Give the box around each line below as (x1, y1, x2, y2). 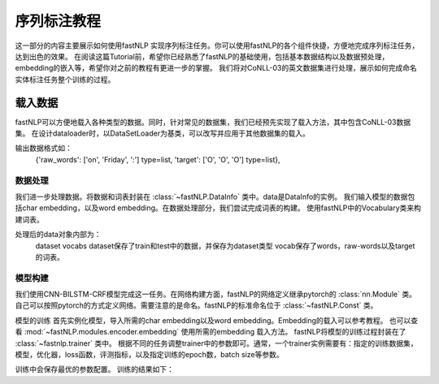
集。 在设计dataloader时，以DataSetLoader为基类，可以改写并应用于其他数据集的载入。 (15, 128, 311, 138)
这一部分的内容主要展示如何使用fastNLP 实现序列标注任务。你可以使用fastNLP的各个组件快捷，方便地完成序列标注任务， (15, 41, 419, 50)
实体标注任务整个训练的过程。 (15, 74, 115, 84)
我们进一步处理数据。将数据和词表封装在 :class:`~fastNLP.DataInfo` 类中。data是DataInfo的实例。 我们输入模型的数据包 (15, 192, 415, 201)
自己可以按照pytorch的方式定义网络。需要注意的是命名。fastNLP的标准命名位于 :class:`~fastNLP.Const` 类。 (15, 300, 378, 310)
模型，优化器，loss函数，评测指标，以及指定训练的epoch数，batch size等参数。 (15, 349, 284, 359)
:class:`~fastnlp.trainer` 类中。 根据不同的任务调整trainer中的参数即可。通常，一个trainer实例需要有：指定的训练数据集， (15, 338, 418, 348)
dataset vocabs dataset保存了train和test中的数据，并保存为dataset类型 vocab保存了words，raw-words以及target (35, 240, 415, 251)
